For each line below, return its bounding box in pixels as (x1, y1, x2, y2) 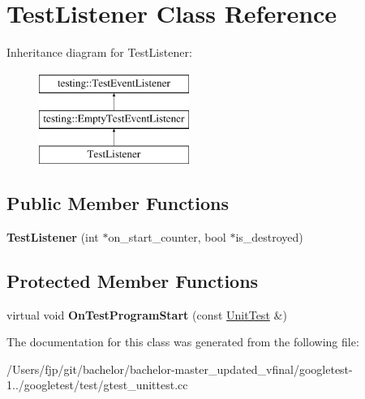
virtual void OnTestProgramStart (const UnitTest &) (6, 306, 287, 323)
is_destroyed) (235, 228, 303, 245)
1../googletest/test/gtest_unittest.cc (6, 376, 188, 393)
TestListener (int (6, 228, 99, 245)
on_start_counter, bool (108, 228, 226, 245)
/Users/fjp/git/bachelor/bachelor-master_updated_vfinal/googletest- (6, 360, 353, 377)
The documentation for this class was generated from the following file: (6, 333, 359, 350)
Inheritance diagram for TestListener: (6, 44, 192, 61)
